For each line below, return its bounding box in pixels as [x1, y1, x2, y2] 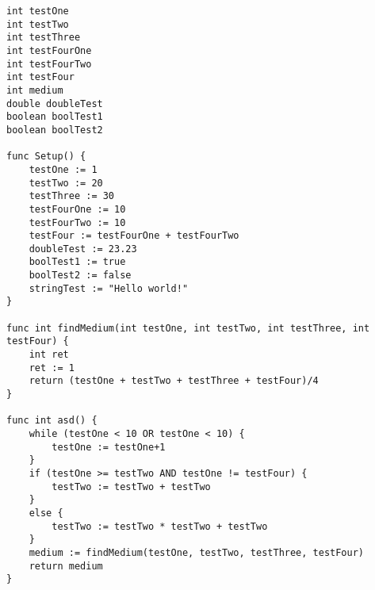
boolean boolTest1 [6, 111, 103, 123]
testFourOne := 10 [29, 203, 126, 215]
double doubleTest [6, 98, 103, 109]
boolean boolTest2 [6, 124, 103, 136]
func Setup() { [6, 151, 86, 163]
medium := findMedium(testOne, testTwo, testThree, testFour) [29, 546, 365, 558]
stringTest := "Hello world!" [29, 282, 189, 294]
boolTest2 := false [29, 270, 132, 282]
